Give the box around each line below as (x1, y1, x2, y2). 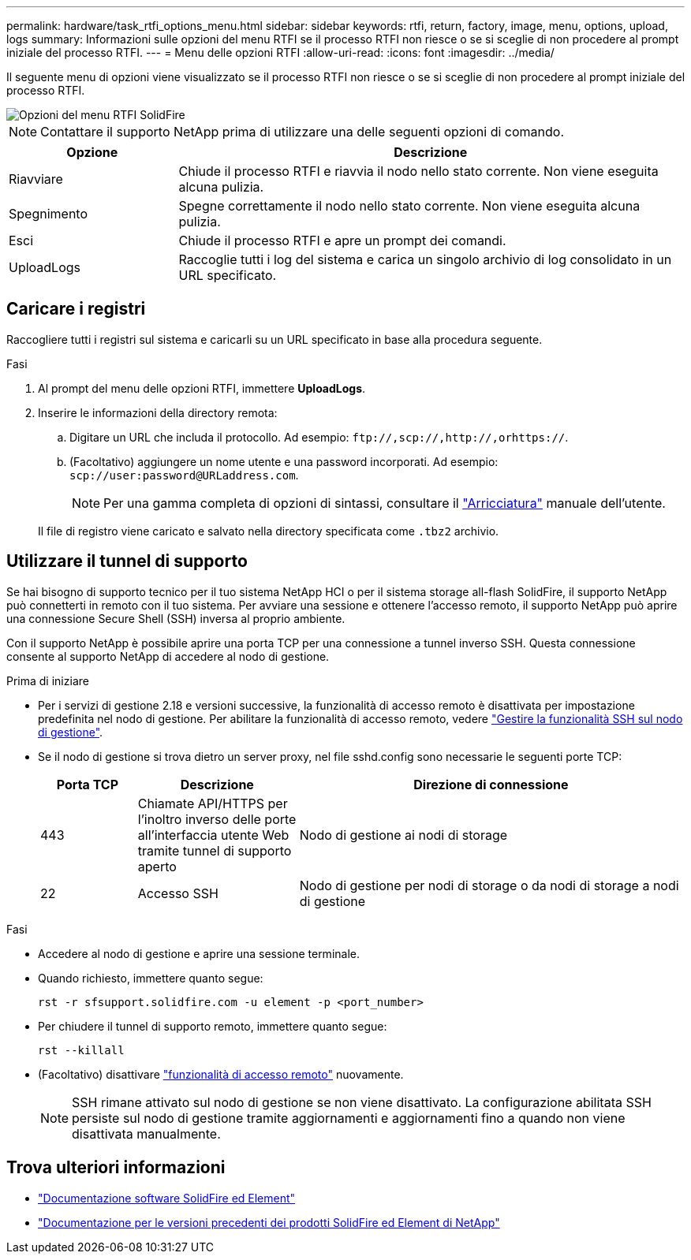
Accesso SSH (137, 885, 219, 901)
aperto (137, 858, 177, 874)
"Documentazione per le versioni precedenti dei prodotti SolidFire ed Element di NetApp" (38, 1215, 500, 1229)
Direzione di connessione (413, 776, 569, 792)
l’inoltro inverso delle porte (137, 811, 297, 827)
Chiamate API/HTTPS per (137, 795, 288, 811)
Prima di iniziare (6, 673, 89, 688)
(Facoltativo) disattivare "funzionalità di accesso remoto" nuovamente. (38, 1067, 404, 1081)
